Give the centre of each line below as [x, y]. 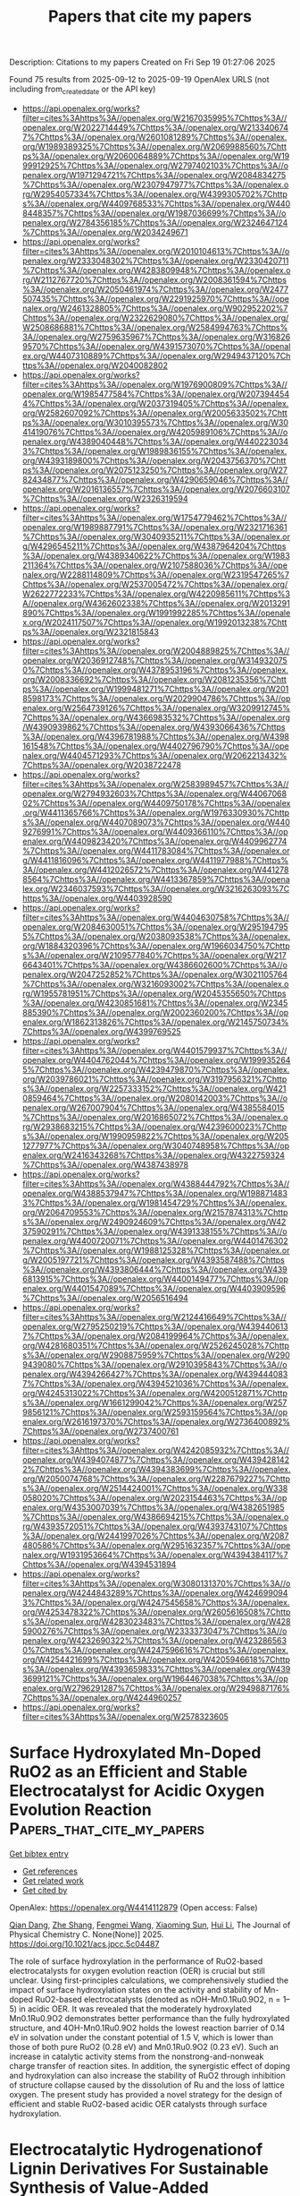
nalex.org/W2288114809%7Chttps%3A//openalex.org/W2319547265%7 [156, 574]
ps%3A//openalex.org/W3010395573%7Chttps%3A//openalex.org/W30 [155, 422]
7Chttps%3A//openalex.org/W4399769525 [101, 1031]
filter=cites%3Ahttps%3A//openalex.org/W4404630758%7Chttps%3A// [156, 917]
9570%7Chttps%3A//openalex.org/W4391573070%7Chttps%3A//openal [156, 346]
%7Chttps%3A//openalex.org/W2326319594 [105, 498]
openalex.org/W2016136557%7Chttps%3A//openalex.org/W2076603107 [156, 489]
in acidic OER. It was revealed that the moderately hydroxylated [136, 2009]
